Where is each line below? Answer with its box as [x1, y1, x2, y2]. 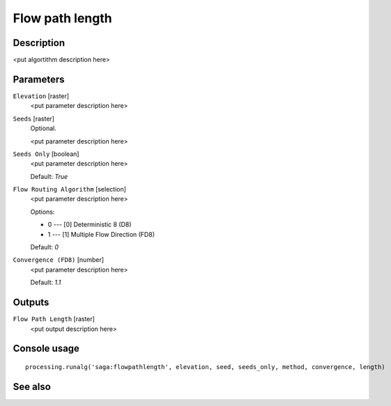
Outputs [13, 297, 49, 309]
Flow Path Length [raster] [13, 315, 95, 323]
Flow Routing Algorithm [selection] [13, 185, 127, 194]
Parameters [13, 73, 65, 85]
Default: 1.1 [30, 279, 61, 287]
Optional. [30, 124, 57, 132]
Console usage [13, 343, 80, 354]
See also [13, 380, 52, 393]
